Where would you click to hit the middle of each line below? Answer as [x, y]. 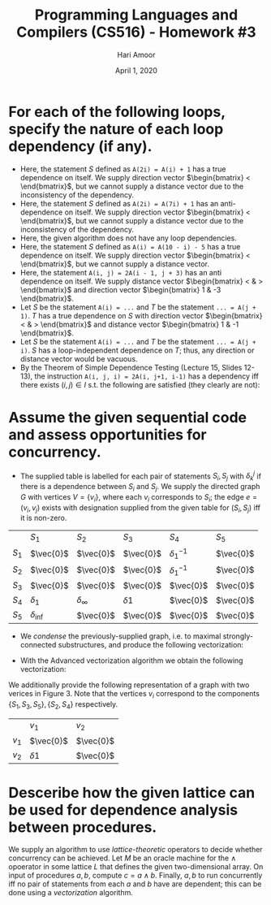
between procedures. [83, 827]
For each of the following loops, [117, 112]
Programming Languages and [136, 15]
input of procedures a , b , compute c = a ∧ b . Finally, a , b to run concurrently [135, 876]
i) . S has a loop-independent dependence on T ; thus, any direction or [137, 350]
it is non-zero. [43, 518]
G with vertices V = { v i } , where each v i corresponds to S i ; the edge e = [139, 498]
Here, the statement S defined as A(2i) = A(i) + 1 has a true [123, 169]
